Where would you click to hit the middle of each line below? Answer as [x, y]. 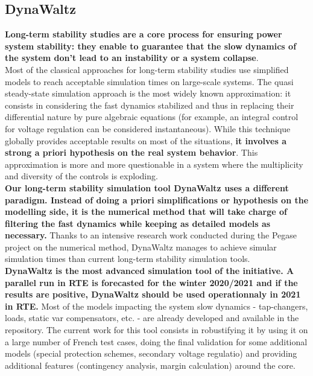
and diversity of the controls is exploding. [81, 176]
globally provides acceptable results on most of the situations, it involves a [146, 140]
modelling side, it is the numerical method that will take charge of [146, 212]
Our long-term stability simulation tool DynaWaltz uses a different [147, 187]
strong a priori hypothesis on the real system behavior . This [131, 152]
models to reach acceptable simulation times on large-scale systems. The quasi [149, 81]
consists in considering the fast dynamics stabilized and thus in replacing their [150, 105]
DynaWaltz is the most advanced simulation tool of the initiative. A [150, 271]
